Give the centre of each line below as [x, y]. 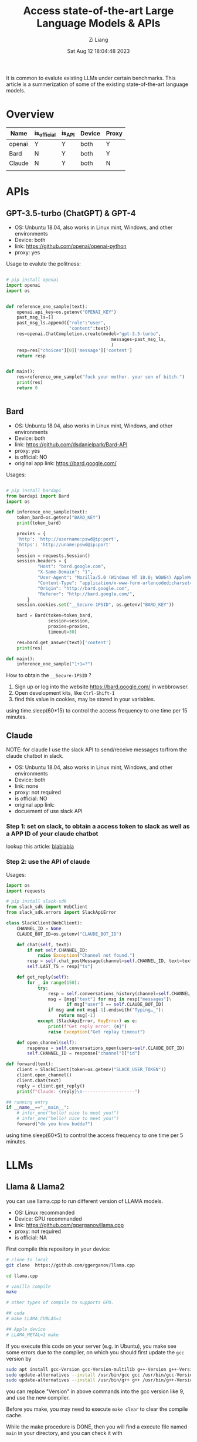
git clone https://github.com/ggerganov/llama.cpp [70, 1265]
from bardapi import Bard [38, 496]
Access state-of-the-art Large [98, 11]
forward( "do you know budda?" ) [55, 1124]
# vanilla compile [28, 1287]
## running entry [27, 1102]
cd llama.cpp [22, 1276]
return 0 [27, 388]
